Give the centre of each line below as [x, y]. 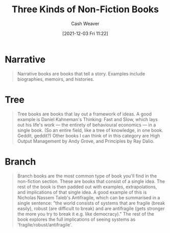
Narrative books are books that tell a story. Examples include [81, 74]
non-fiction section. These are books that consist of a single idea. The [91, 181]
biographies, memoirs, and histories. [56, 79]
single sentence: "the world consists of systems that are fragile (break [91, 203]
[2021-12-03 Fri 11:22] [85, 33]
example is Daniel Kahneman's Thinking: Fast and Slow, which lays [87, 119]
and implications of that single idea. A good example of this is [82, 192]
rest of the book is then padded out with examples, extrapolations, [87, 187]
